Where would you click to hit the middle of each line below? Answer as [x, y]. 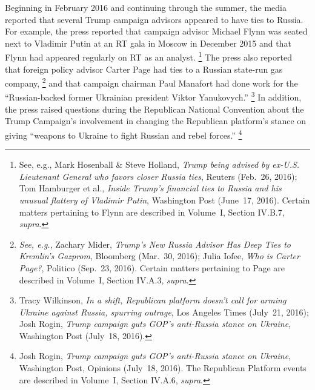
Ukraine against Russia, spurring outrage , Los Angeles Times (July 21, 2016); [164, 312]
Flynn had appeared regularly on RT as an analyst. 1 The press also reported [148, 56]
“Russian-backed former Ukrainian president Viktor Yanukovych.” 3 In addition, [153, 96]
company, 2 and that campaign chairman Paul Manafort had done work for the [151, 82]
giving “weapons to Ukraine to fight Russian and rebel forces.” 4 [124, 134]
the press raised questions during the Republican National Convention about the [154, 109]
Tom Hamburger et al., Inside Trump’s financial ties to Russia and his [150, 188]
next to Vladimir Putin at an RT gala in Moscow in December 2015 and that [148, 43]
